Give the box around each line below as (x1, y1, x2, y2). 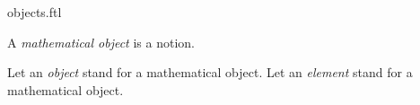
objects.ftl (7, 3, 62, 21)
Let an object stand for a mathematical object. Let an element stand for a (7, 63, 413, 82)
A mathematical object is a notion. (7, 32, 195, 51)
